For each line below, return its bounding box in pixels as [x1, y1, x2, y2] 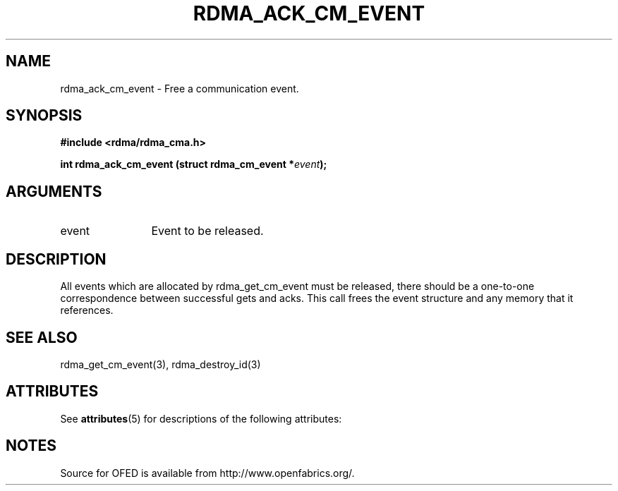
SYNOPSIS [6, 107, 83, 125]
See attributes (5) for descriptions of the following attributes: [60, 412, 342, 425]
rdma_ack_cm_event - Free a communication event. [60, 82, 299, 95]
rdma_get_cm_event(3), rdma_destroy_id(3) [60, 358, 261, 370]
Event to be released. [151, 224, 264, 238]
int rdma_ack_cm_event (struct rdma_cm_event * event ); [60, 158, 327, 171]
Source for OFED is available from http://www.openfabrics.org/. [60, 466, 355, 479]
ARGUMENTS [6, 182, 102, 200]
